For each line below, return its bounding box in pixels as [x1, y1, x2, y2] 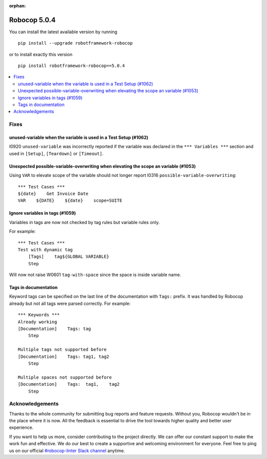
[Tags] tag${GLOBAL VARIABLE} [28, 254, 110, 260]
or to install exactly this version [9, 51, 73, 57]
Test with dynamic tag [18, 247, 73, 252]
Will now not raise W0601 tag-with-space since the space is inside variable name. [9, 272, 181, 278]
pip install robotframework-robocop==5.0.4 [18, 63, 125, 69]
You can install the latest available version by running [9, 29, 118, 35]
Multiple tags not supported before [18, 347, 107, 352]
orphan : [9, 3, 26, 8]
